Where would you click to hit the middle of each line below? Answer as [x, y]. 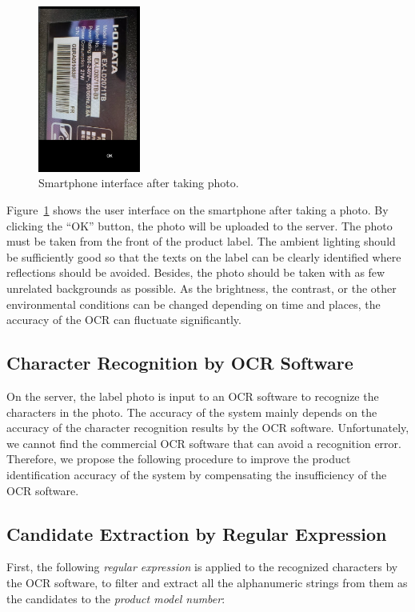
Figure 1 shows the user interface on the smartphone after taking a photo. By [198, 210]
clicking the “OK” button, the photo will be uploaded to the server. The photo [200, 225]
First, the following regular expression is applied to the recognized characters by [202, 567]
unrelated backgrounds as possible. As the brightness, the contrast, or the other [202, 288]
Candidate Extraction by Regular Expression [197, 533]
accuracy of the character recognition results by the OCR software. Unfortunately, [208, 428]
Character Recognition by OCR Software [180, 363]
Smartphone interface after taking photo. [139, 183]
